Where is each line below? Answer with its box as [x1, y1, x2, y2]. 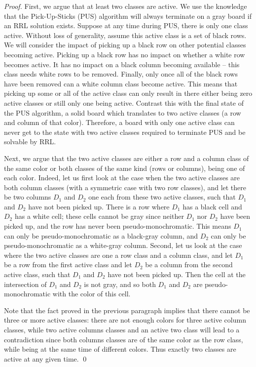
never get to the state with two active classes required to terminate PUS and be [4, 126, 246, 137]
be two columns [4, 192, 51, 202]
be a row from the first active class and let [4, 259, 132, 270]
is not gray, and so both [84, 279, 156, 289]
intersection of [4, 279, 47, 289]
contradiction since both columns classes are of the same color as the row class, [4, 334, 243, 344]
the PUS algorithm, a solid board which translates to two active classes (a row [4, 107, 241, 118]
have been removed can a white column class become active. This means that [4, 78, 238, 88]
